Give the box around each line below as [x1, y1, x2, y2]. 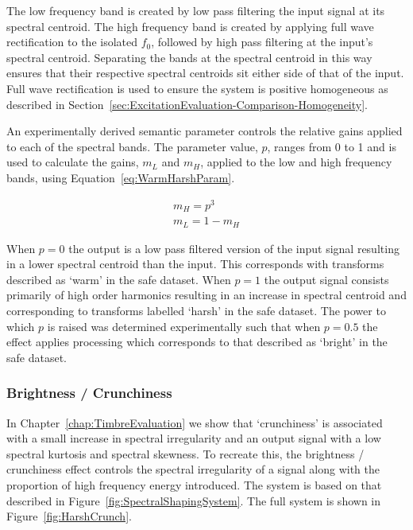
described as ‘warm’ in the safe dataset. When [6, 271, 231, 287]
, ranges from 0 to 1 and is [267, 138, 396, 154]
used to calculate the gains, [6, 154, 139, 170]
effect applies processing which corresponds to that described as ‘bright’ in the [6, 333, 388, 350]
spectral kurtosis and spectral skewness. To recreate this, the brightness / [6, 445, 365, 462]
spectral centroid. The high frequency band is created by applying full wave [6, 18, 374, 34]
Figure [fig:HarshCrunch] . [6, 508, 132, 524]
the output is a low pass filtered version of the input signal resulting [68, 240, 399, 256]
